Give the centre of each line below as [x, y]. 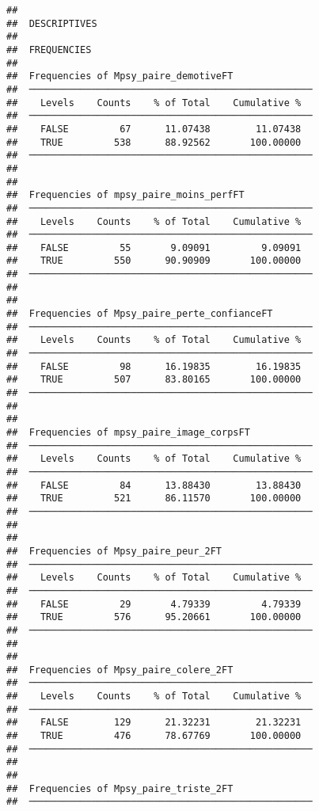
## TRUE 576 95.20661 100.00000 [154, 617]
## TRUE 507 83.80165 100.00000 [154, 380]
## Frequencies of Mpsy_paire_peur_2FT [114, 551]
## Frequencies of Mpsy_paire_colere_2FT [120, 670]
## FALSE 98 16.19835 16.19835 [154, 366]
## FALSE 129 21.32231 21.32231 [154, 723]
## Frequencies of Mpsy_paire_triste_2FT [120, 788]
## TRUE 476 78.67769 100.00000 [154, 736]
